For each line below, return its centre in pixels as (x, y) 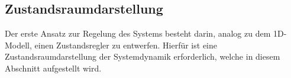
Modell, (18, 45)
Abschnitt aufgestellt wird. (53, 68)
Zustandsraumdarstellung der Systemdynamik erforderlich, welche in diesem (143, 56)
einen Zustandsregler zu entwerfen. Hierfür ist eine (126, 45)
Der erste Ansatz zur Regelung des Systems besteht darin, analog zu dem (138, 33)
